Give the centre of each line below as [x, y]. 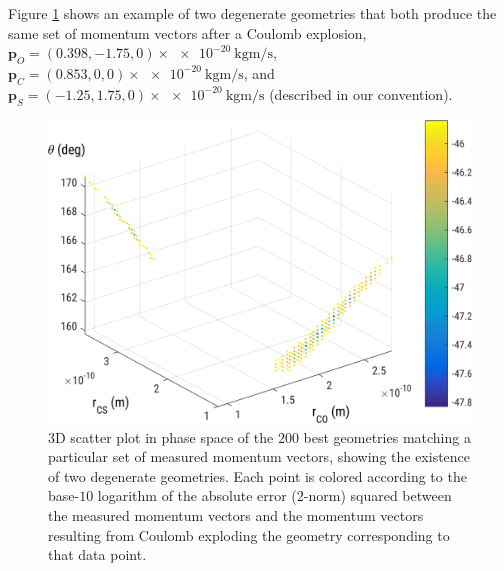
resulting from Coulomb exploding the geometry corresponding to [249, 534]
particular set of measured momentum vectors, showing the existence [259, 456]
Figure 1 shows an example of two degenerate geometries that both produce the [252, 13]
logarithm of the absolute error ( [197, 495]
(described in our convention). [361, 93]
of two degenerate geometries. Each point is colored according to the [257, 475]
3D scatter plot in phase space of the [161, 436]
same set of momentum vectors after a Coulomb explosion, [187, 32]
